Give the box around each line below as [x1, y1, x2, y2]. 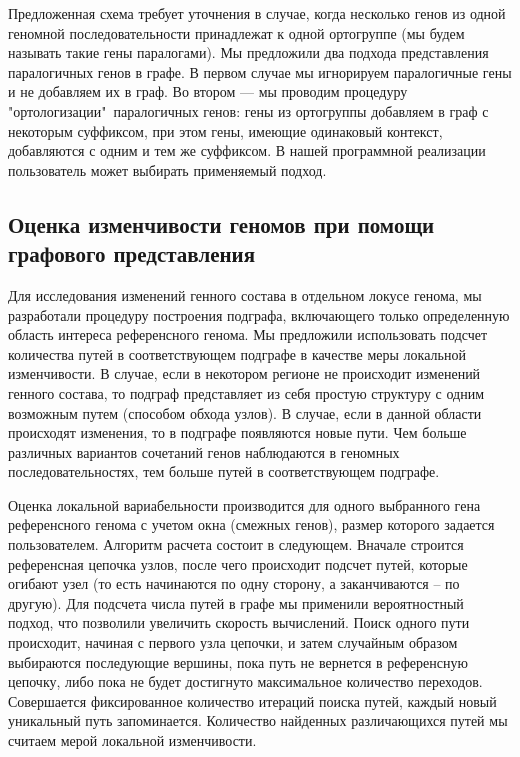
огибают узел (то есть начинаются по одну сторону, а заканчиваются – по [8, 573, 460, 594]
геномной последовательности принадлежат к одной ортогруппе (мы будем [8, 22, 465, 43]
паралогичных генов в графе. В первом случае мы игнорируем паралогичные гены [8, 61, 512, 82]
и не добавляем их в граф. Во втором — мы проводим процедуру [8, 81, 408, 102]
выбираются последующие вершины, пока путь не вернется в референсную [8, 651, 468, 672]
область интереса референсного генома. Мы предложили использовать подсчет [8, 324, 488, 345]
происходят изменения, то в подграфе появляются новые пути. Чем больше [8, 422, 467, 443]
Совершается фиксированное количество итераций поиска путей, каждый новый [8, 690, 497, 711]
